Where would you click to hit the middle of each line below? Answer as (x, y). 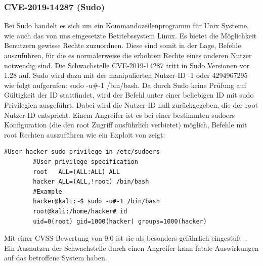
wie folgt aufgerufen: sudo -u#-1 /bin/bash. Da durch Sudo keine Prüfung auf (125, 85)
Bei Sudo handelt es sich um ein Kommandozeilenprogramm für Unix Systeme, (126, 26)
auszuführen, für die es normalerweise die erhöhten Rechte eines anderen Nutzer (128, 55)
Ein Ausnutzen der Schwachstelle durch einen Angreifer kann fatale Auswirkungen (131, 248)
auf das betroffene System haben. (56, 258)
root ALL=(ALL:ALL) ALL (77, 172)
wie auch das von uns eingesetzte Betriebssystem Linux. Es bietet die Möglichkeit (130, 35)
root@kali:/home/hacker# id (80, 211)
